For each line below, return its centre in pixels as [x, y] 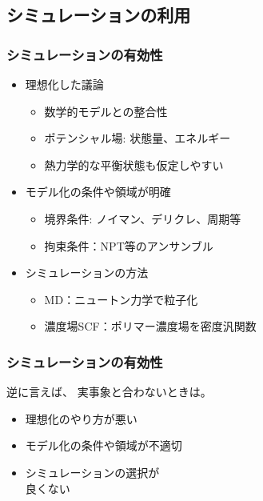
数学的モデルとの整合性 [106, 111]
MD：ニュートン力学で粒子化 [121, 299]
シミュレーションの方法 [87, 273]
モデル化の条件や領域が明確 [98, 192]
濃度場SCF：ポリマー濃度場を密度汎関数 [150, 326]
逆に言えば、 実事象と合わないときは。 [109, 392]
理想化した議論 [64, 84]
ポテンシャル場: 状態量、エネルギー [137, 138]
